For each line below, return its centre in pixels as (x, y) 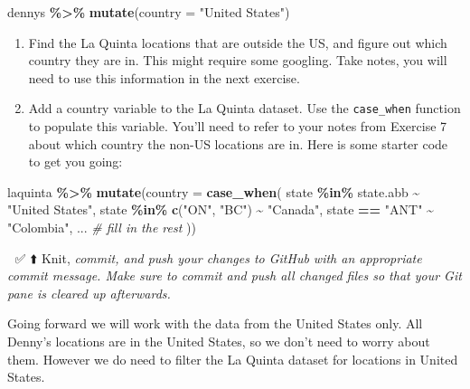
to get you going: (75, 161)
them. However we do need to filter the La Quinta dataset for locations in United (233, 359)
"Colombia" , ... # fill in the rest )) (102, 227)
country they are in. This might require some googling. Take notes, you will (238, 60)
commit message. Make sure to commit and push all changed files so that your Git (235, 275)
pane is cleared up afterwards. (89, 293)
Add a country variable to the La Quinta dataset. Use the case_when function (244, 108)
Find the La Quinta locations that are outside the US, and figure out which (238, 42)
